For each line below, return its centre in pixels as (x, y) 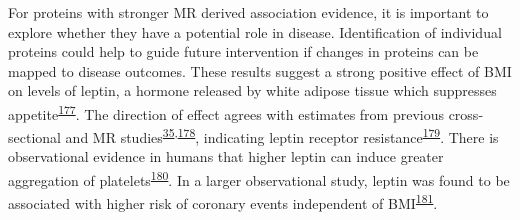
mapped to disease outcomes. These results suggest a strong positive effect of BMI (260, 70)
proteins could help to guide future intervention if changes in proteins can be (243, 51)
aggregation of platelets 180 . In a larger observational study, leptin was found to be (259, 178)
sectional (34, 136)
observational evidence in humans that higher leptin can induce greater (226, 156)
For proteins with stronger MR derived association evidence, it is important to (248, 12)
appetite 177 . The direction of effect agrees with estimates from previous (226, 112)
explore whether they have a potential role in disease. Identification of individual (255, 31)
